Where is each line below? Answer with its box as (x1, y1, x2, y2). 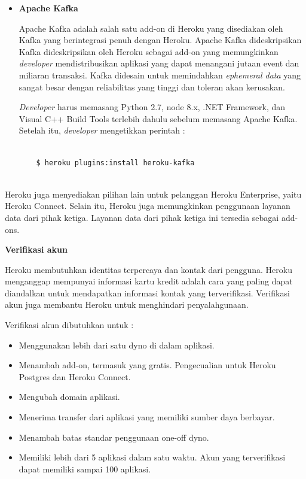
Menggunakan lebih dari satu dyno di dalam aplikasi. (19, 338, 215, 351)
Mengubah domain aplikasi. (19, 390, 120, 403)
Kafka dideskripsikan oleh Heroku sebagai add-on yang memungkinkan (19, 45, 279, 57)
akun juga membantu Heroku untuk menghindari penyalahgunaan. (5, 298, 249, 311)
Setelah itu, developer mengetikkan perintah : (19, 124, 185, 137)
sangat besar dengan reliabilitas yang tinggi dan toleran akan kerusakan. (19, 80, 285, 93)
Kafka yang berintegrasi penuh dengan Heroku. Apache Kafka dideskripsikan (19, 34, 302, 46)
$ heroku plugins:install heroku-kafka (36, 158, 195, 167)
